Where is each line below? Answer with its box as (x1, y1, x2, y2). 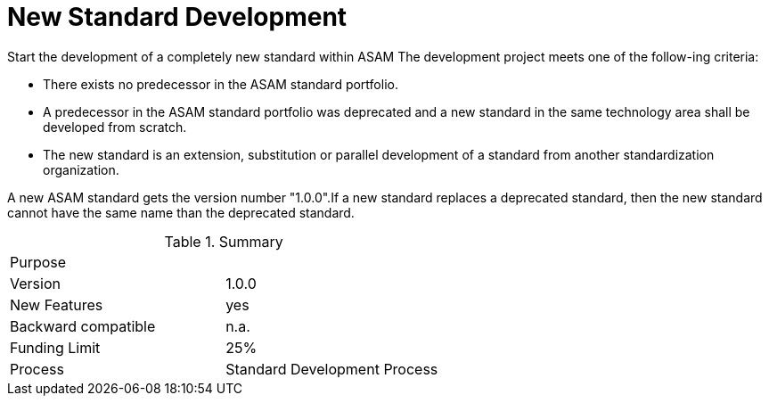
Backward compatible (10, 317, 156, 335)
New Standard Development (7, 2, 348, 32)
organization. (43, 161, 119, 177)
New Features (10, 295, 103, 314)
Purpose (10, 252, 67, 271)
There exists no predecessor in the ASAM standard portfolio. (43, 76, 398, 92)
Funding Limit (10, 338, 101, 357)
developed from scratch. (43, 119, 187, 135)
